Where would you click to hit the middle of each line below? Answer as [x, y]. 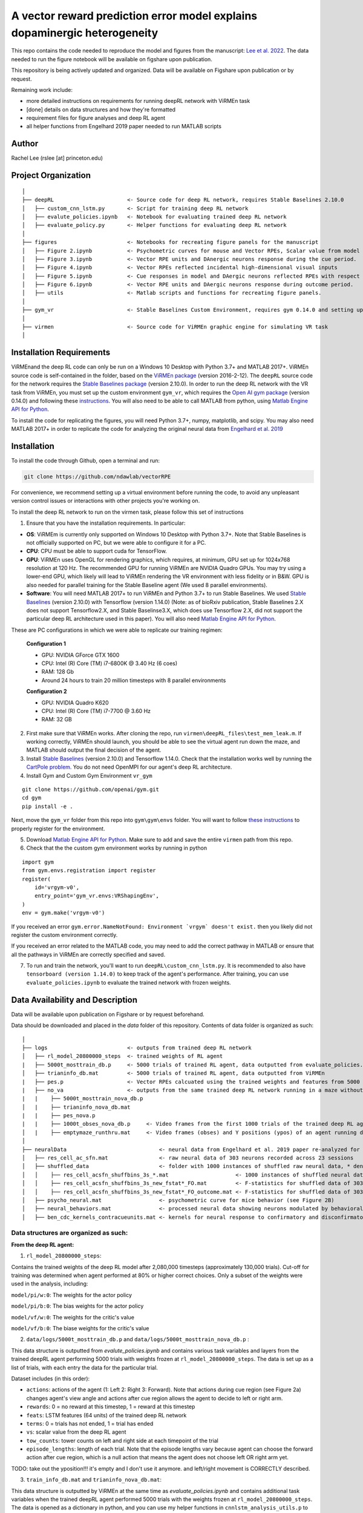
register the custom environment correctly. [64, 934]
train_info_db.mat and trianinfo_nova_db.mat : [94, 1480]
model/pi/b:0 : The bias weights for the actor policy [77, 1306]
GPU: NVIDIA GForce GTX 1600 [80, 655]
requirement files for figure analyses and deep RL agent [96, 118]
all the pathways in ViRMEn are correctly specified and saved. [88, 954]
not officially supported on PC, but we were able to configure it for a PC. [116, 542]
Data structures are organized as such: [70, 1233]
